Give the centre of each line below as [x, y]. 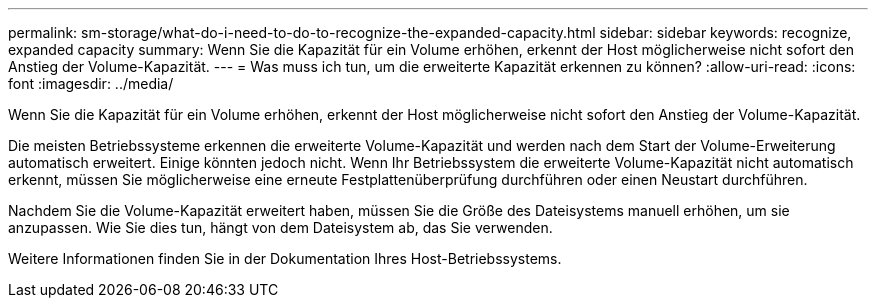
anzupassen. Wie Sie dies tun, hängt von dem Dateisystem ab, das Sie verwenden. [280, 227]
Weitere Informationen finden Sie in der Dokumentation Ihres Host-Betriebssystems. [285, 258]
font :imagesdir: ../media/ [91, 83]
